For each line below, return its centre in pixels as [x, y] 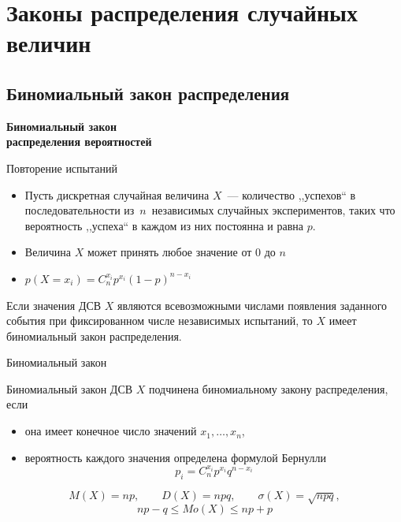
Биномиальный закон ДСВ [70, 388]
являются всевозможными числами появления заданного [252, 305]
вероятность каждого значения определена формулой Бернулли [175, 457]
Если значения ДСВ [54, 305]
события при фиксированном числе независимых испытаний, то [160, 321]
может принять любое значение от [169, 252]
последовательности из [80, 210]
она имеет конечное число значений [111, 431]
